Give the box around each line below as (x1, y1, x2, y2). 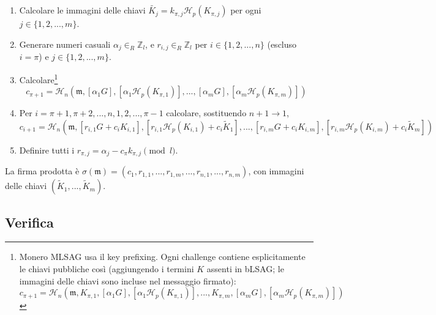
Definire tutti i (19, 143, 75, 156)
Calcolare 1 (19, 71, 58, 86)
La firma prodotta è (5, 165, 80, 177)
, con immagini (248, 165, 304, 177)
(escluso (267, 37, 297, 50)
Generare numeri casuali (19, 37, 111, 50)
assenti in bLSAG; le (206, 262, 284, 275)
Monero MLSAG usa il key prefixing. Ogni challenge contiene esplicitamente (19, 250, 306, 263)
